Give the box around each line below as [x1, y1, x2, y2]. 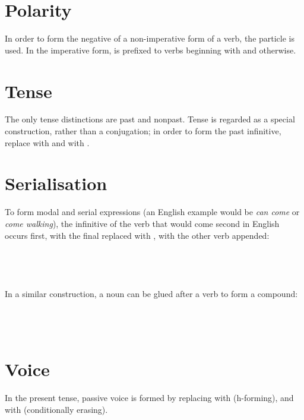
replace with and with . [5, 136, 90, 149]
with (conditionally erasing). [5, 403, 108, 415]
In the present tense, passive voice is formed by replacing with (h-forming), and [5, 391, 294, 403]
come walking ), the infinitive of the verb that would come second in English [5, 217, 280, 229]
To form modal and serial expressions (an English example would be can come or [5, 206, 300, 218]
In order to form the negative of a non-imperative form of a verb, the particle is [5, 32, 295, 45]
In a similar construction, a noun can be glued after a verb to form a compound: [5, 287, 298, 299]
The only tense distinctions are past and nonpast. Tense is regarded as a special [5, 113, 295, 125]
